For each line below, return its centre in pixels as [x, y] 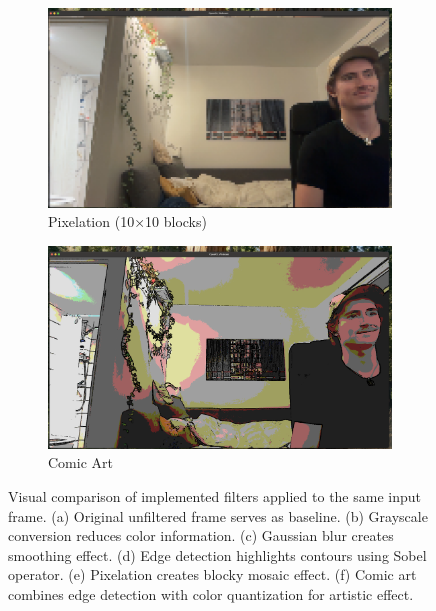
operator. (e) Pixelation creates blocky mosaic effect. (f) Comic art [212, 574]
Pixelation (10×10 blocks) [127, 221]
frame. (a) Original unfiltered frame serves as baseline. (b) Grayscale [218, 515]
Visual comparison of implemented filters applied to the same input [214, 496]
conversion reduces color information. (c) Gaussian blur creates [201, 535]
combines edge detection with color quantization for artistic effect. [211, 593]
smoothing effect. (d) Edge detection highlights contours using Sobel [217, 554]
